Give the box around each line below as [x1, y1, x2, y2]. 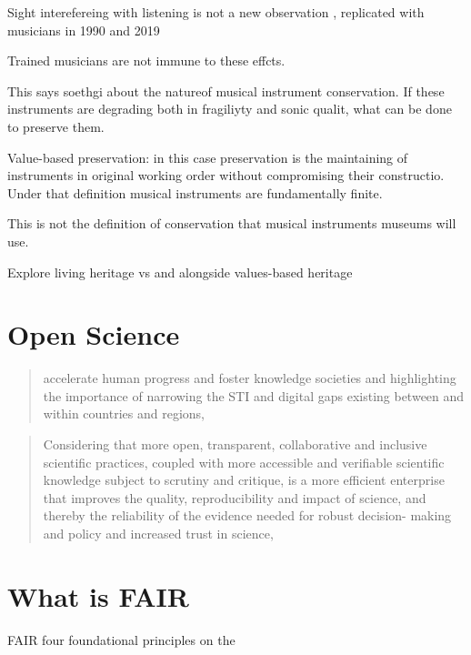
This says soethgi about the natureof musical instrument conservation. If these [7, 81, 445, 100]
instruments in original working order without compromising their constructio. [7, 166, 445, 185]
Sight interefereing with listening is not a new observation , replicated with [7, 3, 425, 21]
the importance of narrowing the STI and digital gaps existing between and [43, 386, 465, 405]
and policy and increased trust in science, [43, 524, 274, 542]
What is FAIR [7, 577, 189, 614]
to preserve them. [7, 116, 105, 136]
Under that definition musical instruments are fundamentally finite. [7, 183, 383, 202]
